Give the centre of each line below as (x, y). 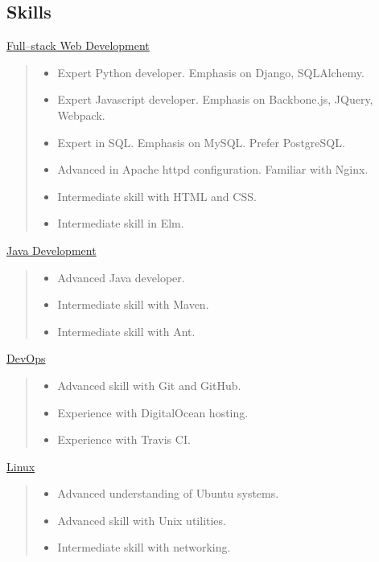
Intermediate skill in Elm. (121, 223)
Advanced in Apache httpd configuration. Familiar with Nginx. (213, 169)
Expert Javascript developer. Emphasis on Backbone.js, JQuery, (215, 99)
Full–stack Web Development (78, 45)
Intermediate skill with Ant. (126, 331)
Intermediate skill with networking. (144, 547)
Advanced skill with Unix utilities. (142, 520)
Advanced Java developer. (121, 277)
